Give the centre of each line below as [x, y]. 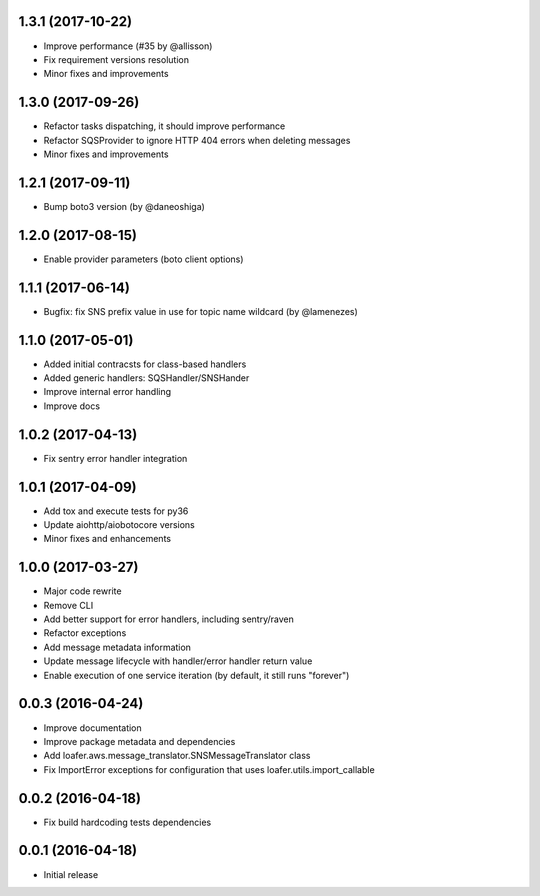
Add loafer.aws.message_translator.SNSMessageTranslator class [177, 756]
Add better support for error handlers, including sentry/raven [168, 619]
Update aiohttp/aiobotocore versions [119, 524]
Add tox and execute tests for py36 [116, 511]
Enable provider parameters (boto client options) [143, 259]
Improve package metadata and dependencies [139, 741]
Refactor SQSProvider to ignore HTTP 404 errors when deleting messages [197, 140]
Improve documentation [92, 727]
